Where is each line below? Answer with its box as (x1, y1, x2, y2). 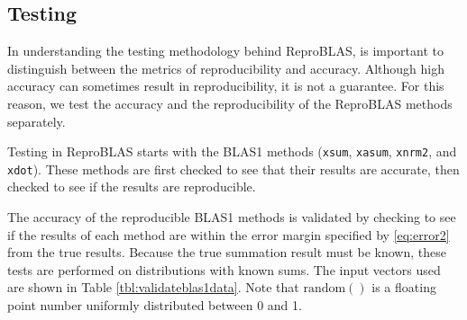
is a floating (371, 278, 436, 297)
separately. (7, 111, 66, 130)
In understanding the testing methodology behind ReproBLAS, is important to (7, 41, 444, 60)
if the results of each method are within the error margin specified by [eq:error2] (7, 225, 450, 244)
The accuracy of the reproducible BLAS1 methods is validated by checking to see (7, 208, 456, 227)
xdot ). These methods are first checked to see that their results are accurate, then (7, 159, 460, 178)
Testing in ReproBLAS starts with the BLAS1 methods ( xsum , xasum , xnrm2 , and (7, 142, 457, 161)
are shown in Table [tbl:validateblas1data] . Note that (7, 278, 299, 297)
